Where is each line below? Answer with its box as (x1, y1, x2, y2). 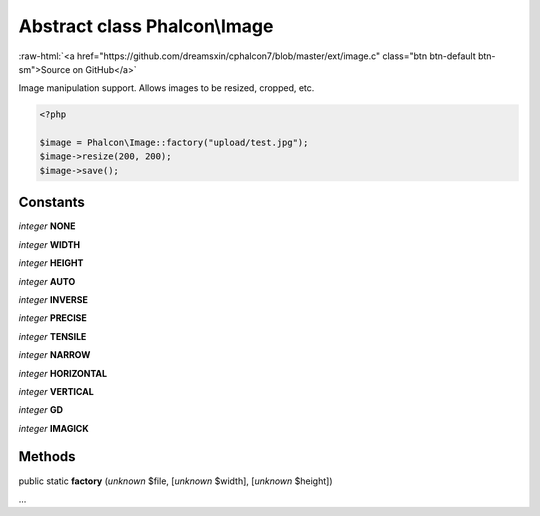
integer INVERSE (18, 293, 89, 305)
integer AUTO (18, 275, 76, 287)
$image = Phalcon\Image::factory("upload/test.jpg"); (39, 137, 309, 149)
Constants (18, 194, 85, 211)
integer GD (18, 404, 64, 416)
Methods (18, 448, 76, 465)
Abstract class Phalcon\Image (18, 15, 274, 37)
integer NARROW (18, 349, 91, 361)
